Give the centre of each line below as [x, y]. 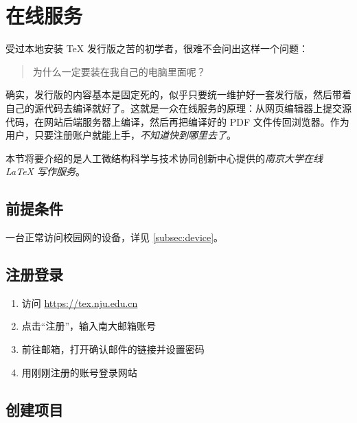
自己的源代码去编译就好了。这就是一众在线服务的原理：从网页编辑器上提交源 [178, 107]
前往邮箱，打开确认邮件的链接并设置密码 [113, 349]
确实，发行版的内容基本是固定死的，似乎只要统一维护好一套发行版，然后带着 [178, 94]
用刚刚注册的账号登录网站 [79, 372]
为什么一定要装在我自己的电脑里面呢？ [119, 71]
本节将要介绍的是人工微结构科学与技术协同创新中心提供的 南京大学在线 [164, 158]
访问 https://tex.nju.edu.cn [80, 302]
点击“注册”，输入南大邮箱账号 [89, 326]
